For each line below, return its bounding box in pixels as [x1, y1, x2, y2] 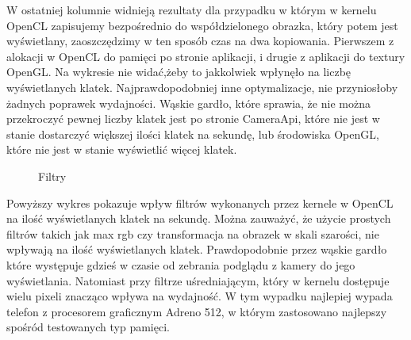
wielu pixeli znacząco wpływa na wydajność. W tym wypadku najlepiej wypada [6, 288, 393, 304]
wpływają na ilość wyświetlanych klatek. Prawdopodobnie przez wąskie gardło [6, 241, 387, 258]
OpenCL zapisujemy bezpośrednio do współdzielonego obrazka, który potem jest [6, 17, 398, 33]
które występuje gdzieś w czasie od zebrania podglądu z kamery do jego [6, 256, 355, 273]
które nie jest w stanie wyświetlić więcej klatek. [6, 141, 237, 158]
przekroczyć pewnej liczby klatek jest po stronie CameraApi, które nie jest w [6, 110, 380, 127]
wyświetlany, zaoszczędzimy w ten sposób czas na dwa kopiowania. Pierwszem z [6, 32, 394, 49]
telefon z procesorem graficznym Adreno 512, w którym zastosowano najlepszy [6, 303, 387, 319]
